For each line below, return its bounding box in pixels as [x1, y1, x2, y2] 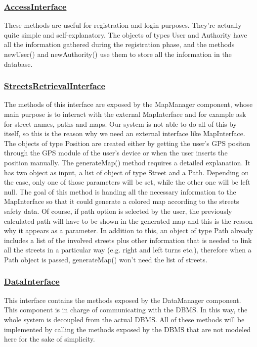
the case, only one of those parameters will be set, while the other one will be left [4, 177, 251, 187]
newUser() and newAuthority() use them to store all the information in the [4, 49, 232, 59]
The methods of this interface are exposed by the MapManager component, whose [4, 99, 253, 109]
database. [4, 58, 33, 69]
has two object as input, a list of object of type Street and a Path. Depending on [4, 167, 249, 177]
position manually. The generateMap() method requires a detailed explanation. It [4, 157, 251, 167]
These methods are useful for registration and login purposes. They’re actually [4, 20, 242, 30]
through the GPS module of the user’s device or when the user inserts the [4, 148, 228, 158]
